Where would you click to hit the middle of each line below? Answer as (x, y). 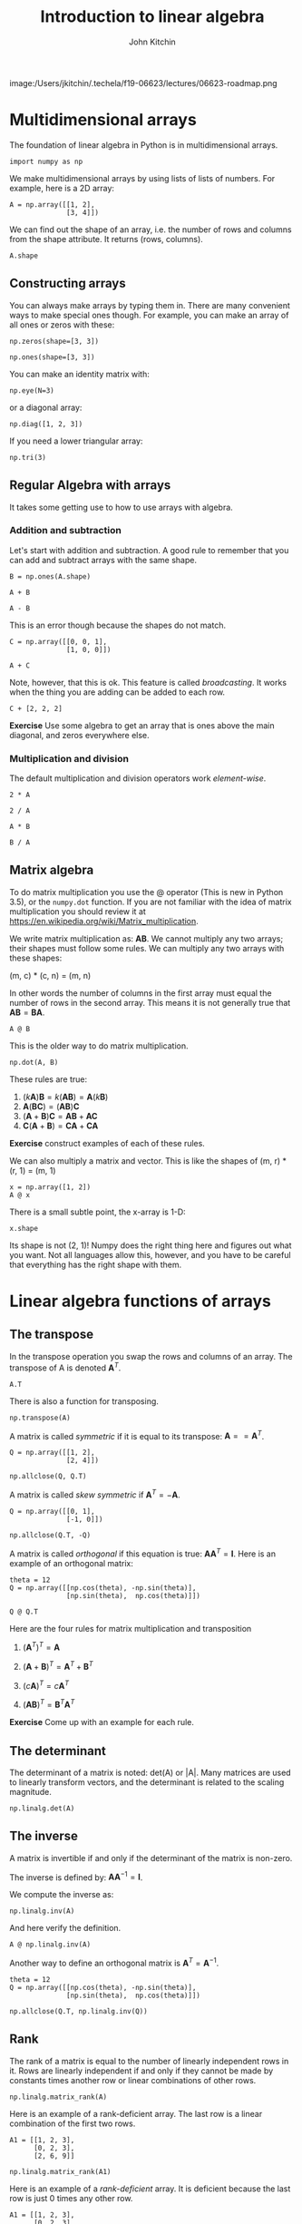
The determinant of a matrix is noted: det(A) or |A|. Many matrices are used (151, 1772)
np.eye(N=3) (32, 390)
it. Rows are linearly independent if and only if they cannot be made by (141, 2071)
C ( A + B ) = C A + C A (60, 1126)
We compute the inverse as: (62, 1895)
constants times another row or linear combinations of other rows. (133, 2080)
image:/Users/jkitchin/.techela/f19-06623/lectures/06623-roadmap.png (144, 83)
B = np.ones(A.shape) (50, 576)
